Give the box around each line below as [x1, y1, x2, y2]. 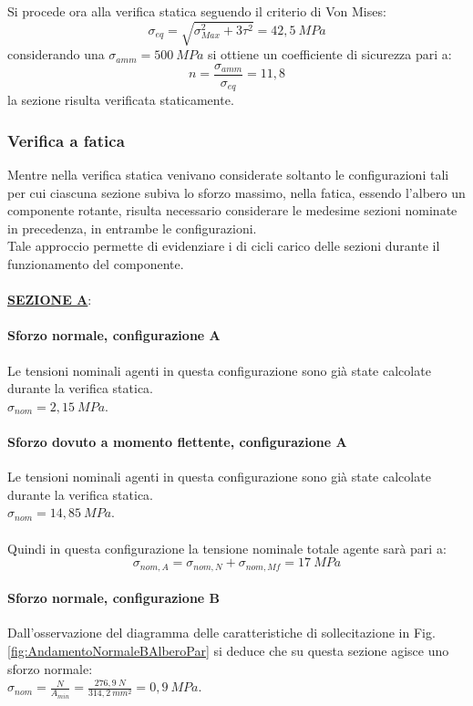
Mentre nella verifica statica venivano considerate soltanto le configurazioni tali [7, 165, 449, 184]
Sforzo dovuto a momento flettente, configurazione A [7, 431, 347, 451]
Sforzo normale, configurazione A [7, 326, 221, 345]
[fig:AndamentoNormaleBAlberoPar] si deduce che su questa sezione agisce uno [7, 641, 449, 659]
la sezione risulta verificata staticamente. [7, 90, 234, 109]
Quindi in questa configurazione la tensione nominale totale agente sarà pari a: [7, 538, 447, 557]
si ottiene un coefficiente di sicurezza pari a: [207, 45, 452, 64]
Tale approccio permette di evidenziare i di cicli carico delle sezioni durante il [7, 236, 440, 255]
